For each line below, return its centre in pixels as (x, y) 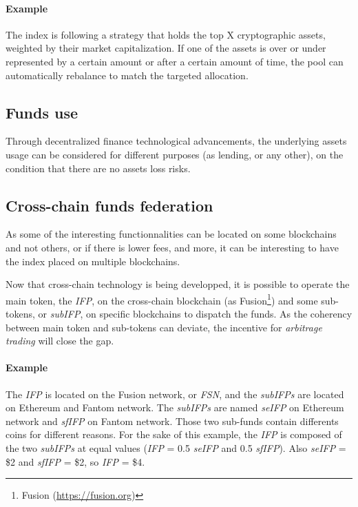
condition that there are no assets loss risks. (98, 168)
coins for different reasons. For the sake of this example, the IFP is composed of (174, 434)
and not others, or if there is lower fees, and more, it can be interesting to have (172, 247)
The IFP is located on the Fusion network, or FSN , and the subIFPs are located (175, 394)
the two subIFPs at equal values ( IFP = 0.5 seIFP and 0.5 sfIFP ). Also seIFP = (176, 447)
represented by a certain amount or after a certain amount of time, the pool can (175, 61)
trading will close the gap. (60, 341)
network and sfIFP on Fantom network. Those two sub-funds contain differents (172, 421)
